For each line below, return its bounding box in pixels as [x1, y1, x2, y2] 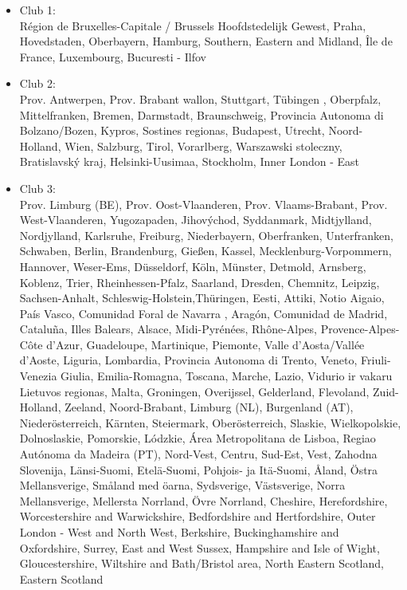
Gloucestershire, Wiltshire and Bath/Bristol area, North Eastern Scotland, [19, 555, 384, 572]
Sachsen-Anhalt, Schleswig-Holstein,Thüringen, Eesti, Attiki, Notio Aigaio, [19, 289, 385, 306]
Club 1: [19, 2, 56, 18]
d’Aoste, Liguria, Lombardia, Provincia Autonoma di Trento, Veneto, [19, 352, 358, 368]
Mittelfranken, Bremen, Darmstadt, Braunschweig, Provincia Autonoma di [19, 106, 384, 123]
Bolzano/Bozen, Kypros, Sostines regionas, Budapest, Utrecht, [19, 122, 325, 139]
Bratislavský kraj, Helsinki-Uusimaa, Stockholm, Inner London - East [19, 153, 359, 170]
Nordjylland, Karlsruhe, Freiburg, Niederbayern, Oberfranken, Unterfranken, [19, 226, 393, 243]
